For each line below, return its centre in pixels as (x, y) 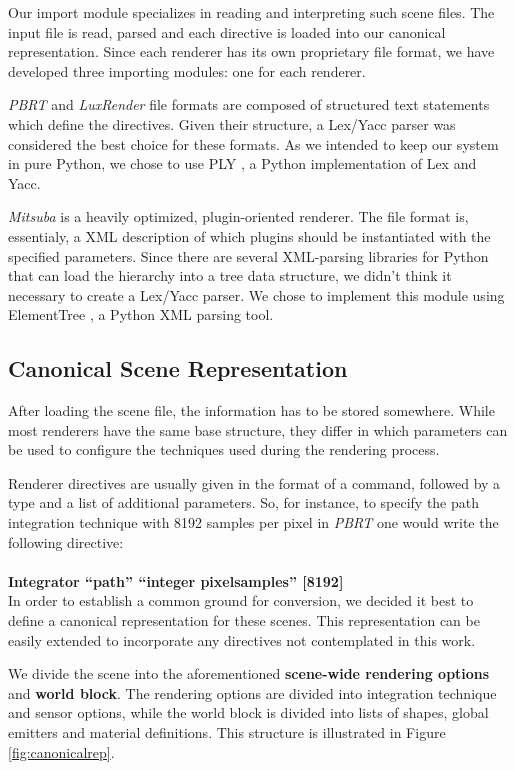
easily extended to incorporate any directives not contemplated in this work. (242, 639)
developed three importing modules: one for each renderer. (187, 70)
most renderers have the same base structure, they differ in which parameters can (258, 429)
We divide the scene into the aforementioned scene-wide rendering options (249, 673)
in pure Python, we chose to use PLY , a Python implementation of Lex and (242, 163)
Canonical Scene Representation (178, 368)
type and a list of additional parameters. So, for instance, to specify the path (244, 502)
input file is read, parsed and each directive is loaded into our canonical (227, 31)
